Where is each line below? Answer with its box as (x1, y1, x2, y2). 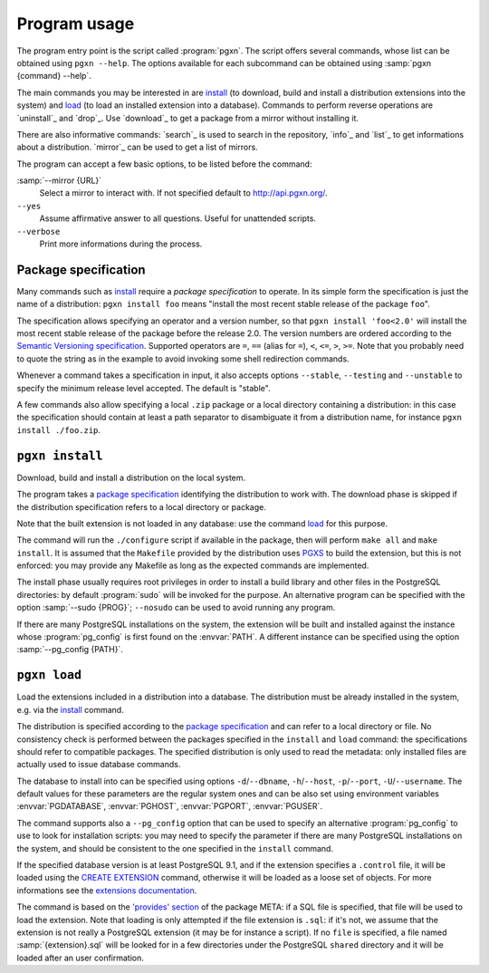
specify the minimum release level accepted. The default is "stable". (16, 382, 271, 393)
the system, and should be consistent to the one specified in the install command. (16, 843, 334, 853)
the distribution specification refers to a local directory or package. (16, 501, 266, 512)
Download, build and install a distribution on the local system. (16, 472, 246, 483)
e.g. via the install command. (16, 704, 124, 715)
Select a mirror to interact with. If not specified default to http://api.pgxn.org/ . (39, 188, 328, 198)
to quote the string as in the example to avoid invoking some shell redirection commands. (16, 353, 350, 364)
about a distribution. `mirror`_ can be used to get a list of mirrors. (16, 141, 258, 153)
